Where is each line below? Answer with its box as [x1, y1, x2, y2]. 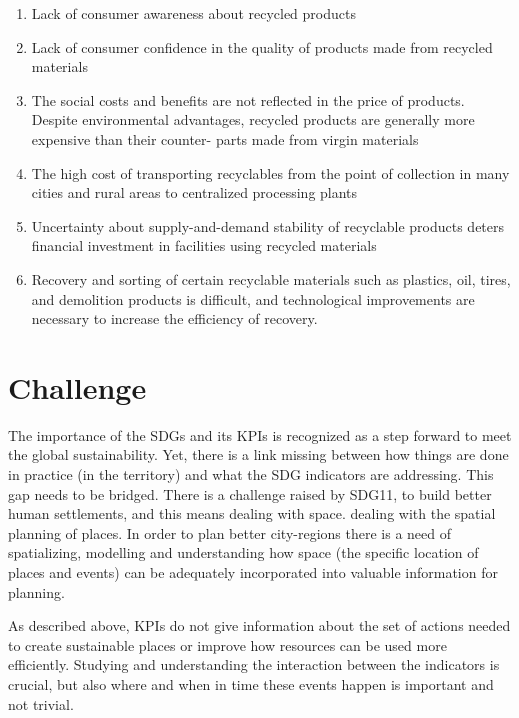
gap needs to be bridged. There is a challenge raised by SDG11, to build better [8, 483, 492, 504]
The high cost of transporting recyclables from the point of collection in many [31, 162, 510, 183]
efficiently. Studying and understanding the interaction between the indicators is [8, 654, 500, 675]
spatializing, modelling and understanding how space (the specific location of [8, 542, 479, 563]
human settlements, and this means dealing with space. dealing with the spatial [8, 503, 496, 524]
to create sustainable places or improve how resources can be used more [8, 634, 447, 655]
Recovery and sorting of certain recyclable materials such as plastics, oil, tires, [31, 268, 511, 289]
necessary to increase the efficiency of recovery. [31, 308, 318, 329]
